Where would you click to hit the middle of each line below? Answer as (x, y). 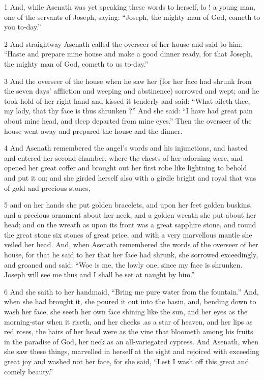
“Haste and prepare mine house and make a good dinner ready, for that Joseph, (128, 54)
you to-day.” (23, 27)
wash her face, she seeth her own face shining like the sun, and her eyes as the (126, 312)
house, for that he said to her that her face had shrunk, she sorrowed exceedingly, (131, 255)
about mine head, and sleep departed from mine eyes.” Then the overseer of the (128, 120)
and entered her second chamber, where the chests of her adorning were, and (124, 157)
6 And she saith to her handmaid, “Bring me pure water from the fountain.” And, (131, 291)
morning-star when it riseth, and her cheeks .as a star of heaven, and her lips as (128, 321)
